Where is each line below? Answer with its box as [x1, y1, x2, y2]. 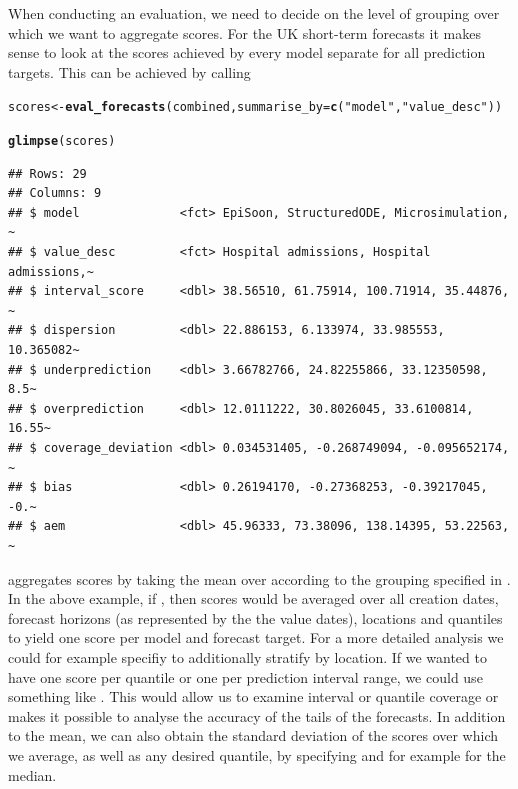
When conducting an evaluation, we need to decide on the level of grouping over [8, 3, 500, 23]
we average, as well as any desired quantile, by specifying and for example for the [8, 744, 506, 765]
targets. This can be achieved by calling [8, 61, 251, 82]
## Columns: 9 [8, 186, 102, 201]
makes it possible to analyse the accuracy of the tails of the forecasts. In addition [8, 705, 506, 726]
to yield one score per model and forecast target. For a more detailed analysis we [8, 627, 504, 648]
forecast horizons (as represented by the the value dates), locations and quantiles [8, 607, 503, 628]
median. [8, 764, 57, 785]
